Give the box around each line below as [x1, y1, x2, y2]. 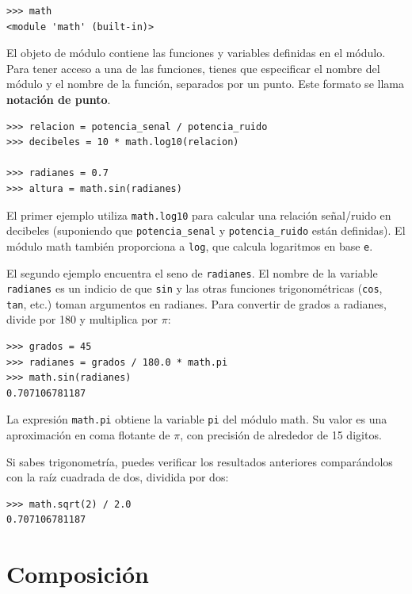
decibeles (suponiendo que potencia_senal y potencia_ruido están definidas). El [6, 222, 406, 239]
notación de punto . [6, 90, 111, 107]
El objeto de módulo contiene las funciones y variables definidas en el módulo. [6, 44, 386, 61]
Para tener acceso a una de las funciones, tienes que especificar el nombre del [6, 59, 380, 76]
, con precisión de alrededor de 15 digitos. [180, 427, 382, 443]
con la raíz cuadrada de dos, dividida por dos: [6, 469, 229, 485]
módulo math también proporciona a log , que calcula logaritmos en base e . [6, 237, 373, 254]
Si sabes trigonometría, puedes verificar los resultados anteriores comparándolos [6, 453, 393, 469]
